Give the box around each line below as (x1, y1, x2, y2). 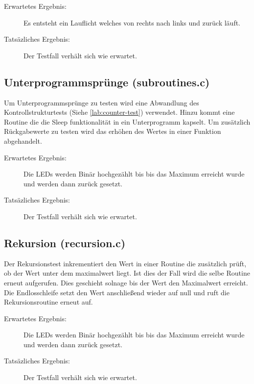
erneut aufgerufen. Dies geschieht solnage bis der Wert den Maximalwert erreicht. (4, 277, 248, 287)
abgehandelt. (4, 135, 42, 146)
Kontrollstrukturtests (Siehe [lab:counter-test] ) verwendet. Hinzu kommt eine (4, 107, 235, 117)
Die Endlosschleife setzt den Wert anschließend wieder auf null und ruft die (4, 287, 230, 297)
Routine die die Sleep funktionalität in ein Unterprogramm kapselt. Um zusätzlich (4, 116, 251, 127)
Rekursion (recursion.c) (4, 235, 126, 250)
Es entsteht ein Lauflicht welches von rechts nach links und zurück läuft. (23, 17, 241, 27)
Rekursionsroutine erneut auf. (4, 297, 93, 307)
